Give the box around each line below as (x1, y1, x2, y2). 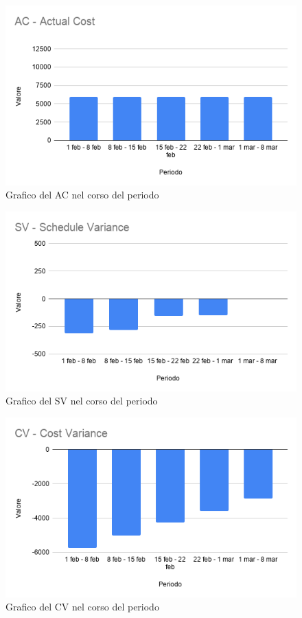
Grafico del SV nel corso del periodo (5, 393, 158, 408)
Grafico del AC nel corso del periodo (5, 187, 159, 202)
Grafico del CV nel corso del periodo (5, 599, 159, 614)
